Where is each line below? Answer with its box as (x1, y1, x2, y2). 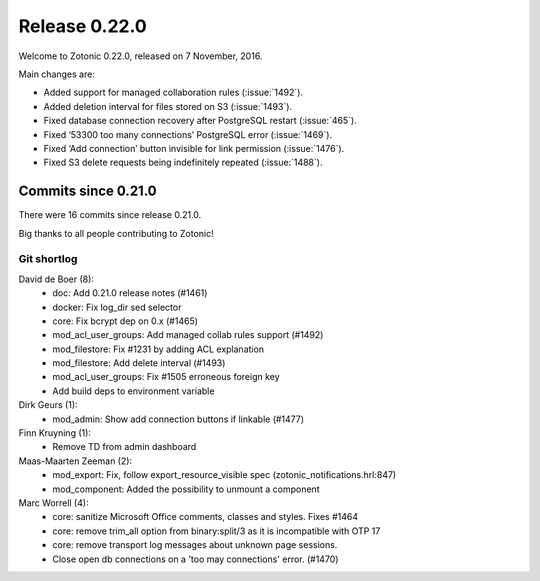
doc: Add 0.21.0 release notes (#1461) (52, 287, 208, 299)
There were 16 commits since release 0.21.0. (18, 209, 202, 221)
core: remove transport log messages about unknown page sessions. (52, 539, 338, 551)
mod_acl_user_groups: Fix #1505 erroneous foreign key (52, 371, 280, 383)
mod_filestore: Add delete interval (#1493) (52, 357, 226, 369)
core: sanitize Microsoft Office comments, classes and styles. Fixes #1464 (52, 511, 359, 523)
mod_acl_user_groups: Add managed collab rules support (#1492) (52, 329, 324, 341)
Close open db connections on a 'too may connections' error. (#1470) (52, 553, 339, 565)
